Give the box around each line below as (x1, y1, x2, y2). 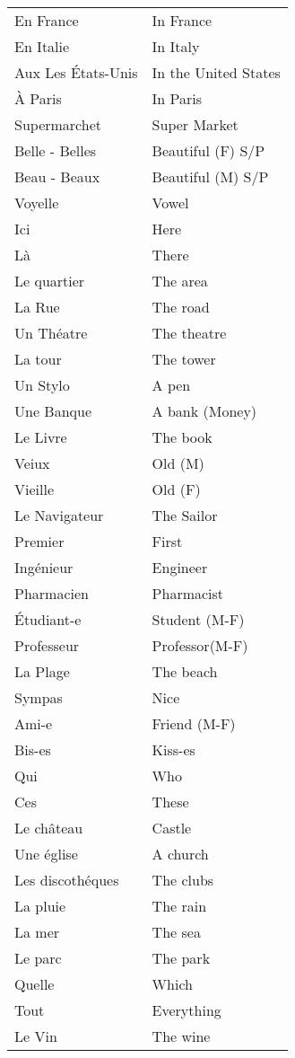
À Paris (14, 88, 62, 109)
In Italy (152, 36, 200, 57)
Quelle (14, 974, 55, 994)
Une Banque (14, 401, 92, 421)
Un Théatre (14, 322, 88, 343)
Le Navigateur (14, 505, 104, 525)
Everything (152, 1000, 221, 1020)
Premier (14, 531, 65, 551)
